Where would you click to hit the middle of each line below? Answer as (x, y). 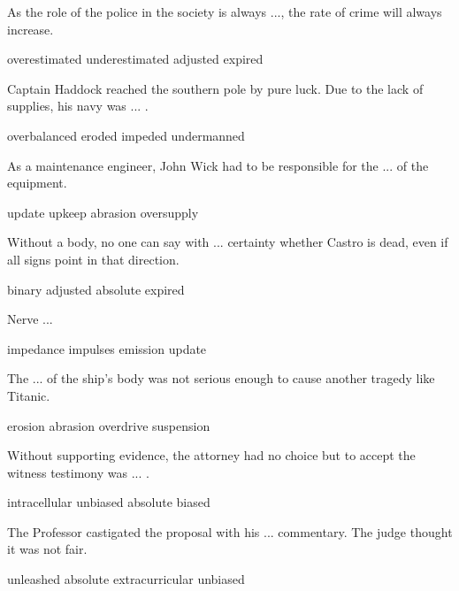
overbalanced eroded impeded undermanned (126, 135)
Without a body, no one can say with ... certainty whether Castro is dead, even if (228, 242)
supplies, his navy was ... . (78, 106)
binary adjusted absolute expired (96, 289)
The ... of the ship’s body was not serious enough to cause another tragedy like (221, 378)
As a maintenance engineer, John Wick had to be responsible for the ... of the (218, 165)
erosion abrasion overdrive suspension (109, 425)
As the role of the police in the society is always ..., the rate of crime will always (225, 12)
